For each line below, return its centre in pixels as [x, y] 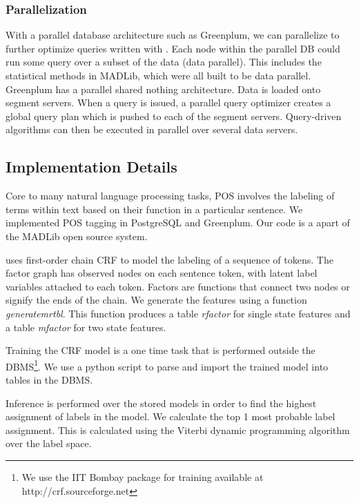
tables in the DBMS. [49, 379]
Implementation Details [91, 167]
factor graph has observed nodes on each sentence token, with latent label [162, 273]
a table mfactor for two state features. [86, 327]
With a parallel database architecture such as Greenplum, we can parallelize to [173, 35]
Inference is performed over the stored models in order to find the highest [161, 403]
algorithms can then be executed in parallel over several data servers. [152, 129]
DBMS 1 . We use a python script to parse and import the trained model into [167, 365]
